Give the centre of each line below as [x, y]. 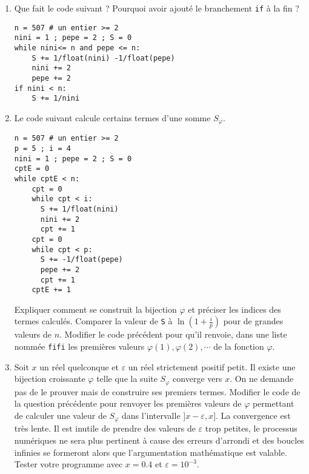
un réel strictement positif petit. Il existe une [212, 366]
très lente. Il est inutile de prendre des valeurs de [105, 428]
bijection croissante [50, 379]
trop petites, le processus [251, 428]
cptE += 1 [51, 290]
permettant [273, 403]
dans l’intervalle [151, 415]
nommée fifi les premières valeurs [79, 346]
